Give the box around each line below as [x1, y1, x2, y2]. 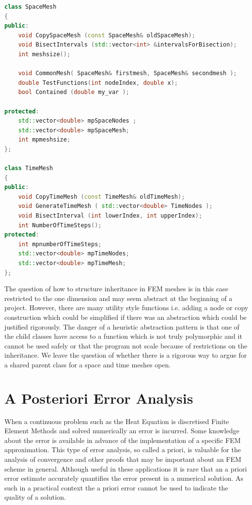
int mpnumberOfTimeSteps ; [18, 240, 102, 248]
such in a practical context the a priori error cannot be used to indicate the [4, 482, 228, 492]
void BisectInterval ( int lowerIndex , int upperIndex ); [18, 212, 203, 220]
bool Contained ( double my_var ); [18, 89, 129, 96]
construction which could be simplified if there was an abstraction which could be [4, 312, 247, 322]
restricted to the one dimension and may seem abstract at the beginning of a [4, 293, 233, 303]
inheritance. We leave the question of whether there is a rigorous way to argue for [4, 350, 247, 360]
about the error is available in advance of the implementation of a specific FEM [4, 435, 241, 445]
